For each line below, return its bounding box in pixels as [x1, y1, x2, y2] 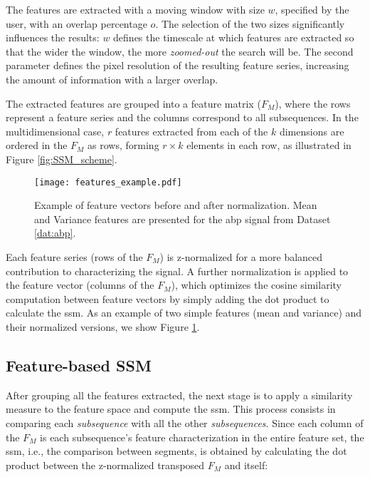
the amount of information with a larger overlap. [6, 71, 218, 86]
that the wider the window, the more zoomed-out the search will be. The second [6, 43, 354, 58]
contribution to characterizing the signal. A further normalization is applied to [6, 263, 349, 278]
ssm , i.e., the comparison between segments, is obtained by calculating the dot [6, 443, 347, 458]
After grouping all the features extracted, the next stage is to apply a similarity [6, 387, 353, 402]
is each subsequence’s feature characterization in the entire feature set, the [40, 429, 364, 444]
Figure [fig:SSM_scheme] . [6, 151, 117, 166]
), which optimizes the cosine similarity [171, 277, 342, 292]
